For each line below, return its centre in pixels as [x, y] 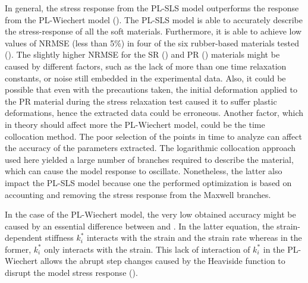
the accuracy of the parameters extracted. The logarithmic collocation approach [150, 148]
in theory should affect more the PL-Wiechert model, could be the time [135, 124]
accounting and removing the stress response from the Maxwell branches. [138, 194]
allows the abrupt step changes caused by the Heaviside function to [163, 261]
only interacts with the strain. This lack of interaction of [147, 249]
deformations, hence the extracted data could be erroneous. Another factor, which [154, 113]
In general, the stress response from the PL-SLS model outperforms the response [152, 8]
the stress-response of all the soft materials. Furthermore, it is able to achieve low [153, 31]
